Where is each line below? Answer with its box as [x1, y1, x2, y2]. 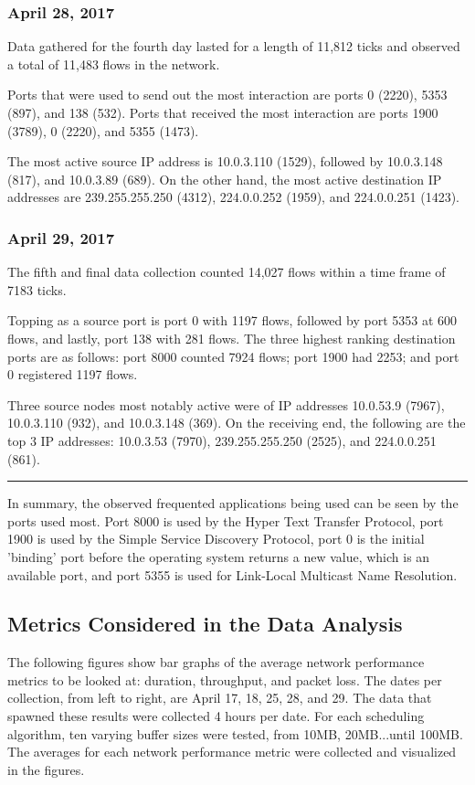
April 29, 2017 [7, 226, 115, 249]
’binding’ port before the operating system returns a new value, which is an [7, 546, 430, 566]
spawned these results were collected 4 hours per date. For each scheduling [7, 706, 425, 726]
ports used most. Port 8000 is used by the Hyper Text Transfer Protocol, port [7, 511, 444, 530]
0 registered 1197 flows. [7, 365, 138, 384]
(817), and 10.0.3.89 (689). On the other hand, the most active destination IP [7, 169, 442, 188]
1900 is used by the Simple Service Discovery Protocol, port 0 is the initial [7, 529, 425, 548]
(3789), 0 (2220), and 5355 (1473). [7, 121, 199, 140]
